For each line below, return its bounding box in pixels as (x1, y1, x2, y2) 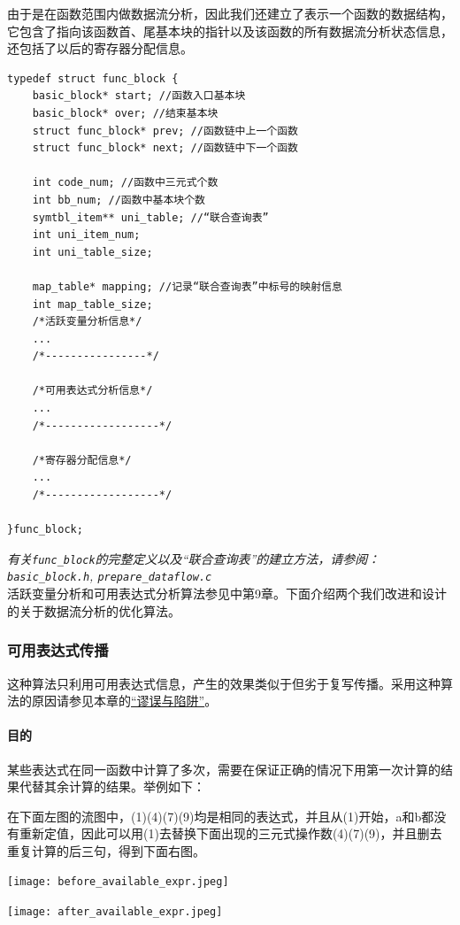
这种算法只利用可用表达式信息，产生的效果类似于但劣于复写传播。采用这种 (7, 674, 441, 692)
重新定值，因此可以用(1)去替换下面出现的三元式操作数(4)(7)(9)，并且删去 (19, 824, 442, 843)
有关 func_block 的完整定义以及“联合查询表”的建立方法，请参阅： (7, 549, 380, 567)
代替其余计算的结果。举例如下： (19, 777, 205, 796)
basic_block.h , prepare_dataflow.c (7, 567, 212, 585)
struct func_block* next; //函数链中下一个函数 (32, 142, 298, 155)
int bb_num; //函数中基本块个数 (32, 193, 205, 206)
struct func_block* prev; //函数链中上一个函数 (32, 124, 298, 137)
